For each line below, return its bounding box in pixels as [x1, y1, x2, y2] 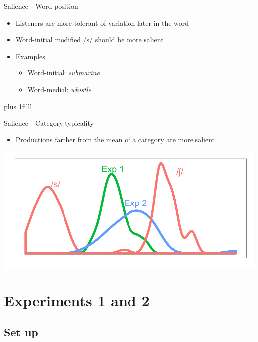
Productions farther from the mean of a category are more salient [15, 134, 215, 144]
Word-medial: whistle [27, 84, 91, 94]
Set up [4, 324, 38, 340]
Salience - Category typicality [4, 118, 94, 128]
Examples [15, 51, 45, 61]
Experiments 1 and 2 [4, 290, 150, 310]
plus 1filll [4, 101, 32, 111]
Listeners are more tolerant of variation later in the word [15, 17, 189, 28]
